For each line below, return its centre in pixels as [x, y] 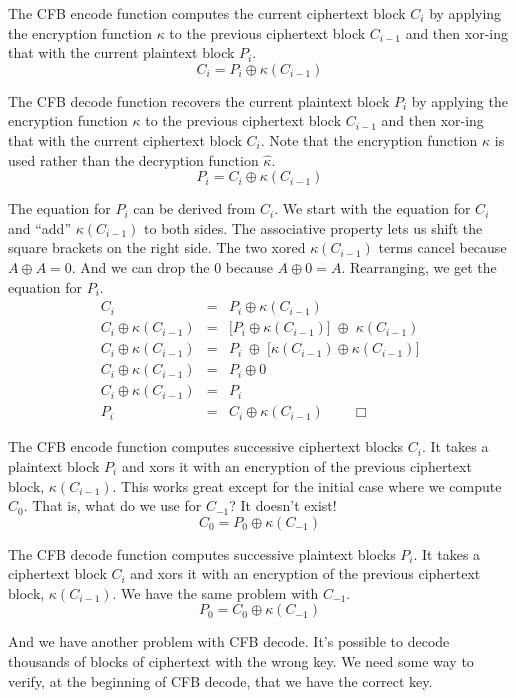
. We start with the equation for [372, 208]
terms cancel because [442, 247]
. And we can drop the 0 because [172, 266]
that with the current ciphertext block [125, 139]
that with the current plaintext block [121, 52]
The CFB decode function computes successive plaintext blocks [202, 553]
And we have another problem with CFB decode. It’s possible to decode [229, 641]
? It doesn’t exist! [283, 505]
